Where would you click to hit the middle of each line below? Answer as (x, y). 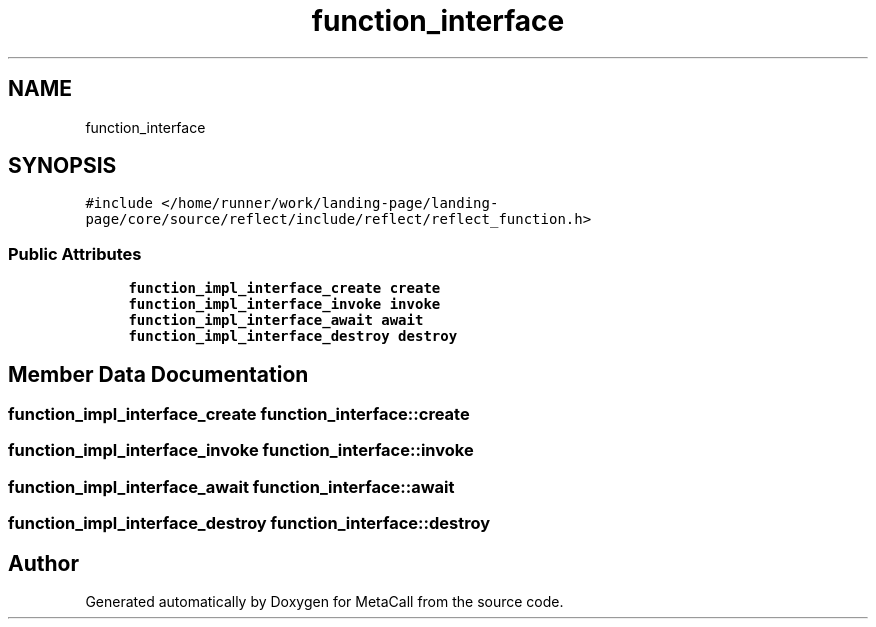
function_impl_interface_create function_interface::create (239, 414)
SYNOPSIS (62, 166)
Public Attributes (75, 253)
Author (43, 563)
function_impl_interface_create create (284, 288)
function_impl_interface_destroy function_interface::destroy (249, 523)
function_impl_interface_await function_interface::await (231, 486)
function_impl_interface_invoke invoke (284, 304)
